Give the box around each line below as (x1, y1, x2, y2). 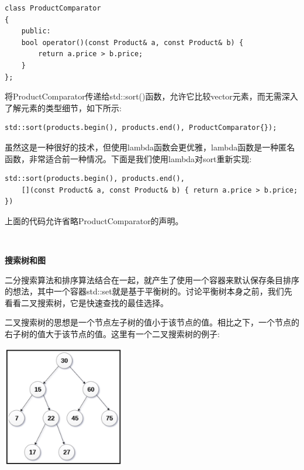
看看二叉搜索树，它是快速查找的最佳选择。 (5, 296, 168, 308)
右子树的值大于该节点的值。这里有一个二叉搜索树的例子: (5, 328, 220, 340)
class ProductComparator (5, 4, 101, 12)
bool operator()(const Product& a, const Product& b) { (21, 38, 244, 47)
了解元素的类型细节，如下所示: (5, 101, 122, 114)
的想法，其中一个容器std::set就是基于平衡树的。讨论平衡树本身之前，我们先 (5, 285, 292, 297)
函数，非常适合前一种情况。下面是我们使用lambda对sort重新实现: (5, 152, 252, 164)
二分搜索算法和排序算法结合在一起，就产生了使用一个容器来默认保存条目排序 (5, 273, 299, 286)
